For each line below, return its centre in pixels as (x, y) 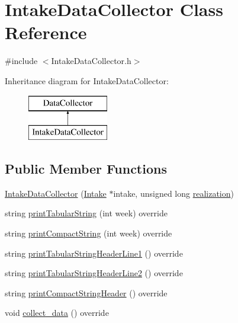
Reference (46, 32)
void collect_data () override (57, 313)
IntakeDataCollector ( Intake (56, 193)
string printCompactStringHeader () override (86, 292)
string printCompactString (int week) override (89, 233)
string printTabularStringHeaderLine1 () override (94, 253)
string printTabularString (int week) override (86, 213)
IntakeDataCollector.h (91, 61)
